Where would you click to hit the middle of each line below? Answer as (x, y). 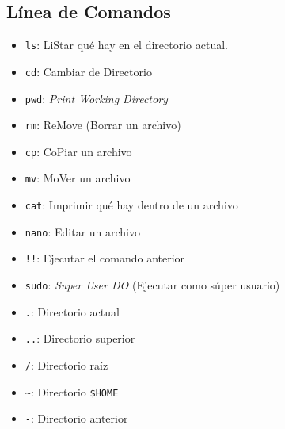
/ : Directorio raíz (66, 365)
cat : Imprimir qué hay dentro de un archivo (131, 205)
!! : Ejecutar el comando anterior (105, 258)
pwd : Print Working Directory (96, 98)
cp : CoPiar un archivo (78, 151)
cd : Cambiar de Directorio (88, 71)
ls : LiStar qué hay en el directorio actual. (126, 45)
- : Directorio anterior (76, 418)
